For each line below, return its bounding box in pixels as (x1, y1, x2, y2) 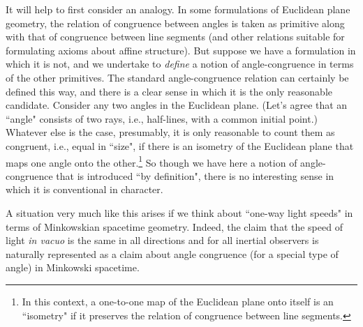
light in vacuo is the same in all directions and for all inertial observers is (6, 233, 319, 248)
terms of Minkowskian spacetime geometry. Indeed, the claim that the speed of (6, 219, 343, 234)
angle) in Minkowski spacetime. (6, 260, 140, 275)
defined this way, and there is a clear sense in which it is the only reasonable (6, 84, 332, 98)
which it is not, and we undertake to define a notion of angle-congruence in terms (6, 56, 354, 71)
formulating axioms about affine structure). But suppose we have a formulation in (6, 43, 356, 57)
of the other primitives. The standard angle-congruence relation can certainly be (6, 70, 349, 84)
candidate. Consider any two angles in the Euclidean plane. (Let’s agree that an (6, 98, 348, 112)
